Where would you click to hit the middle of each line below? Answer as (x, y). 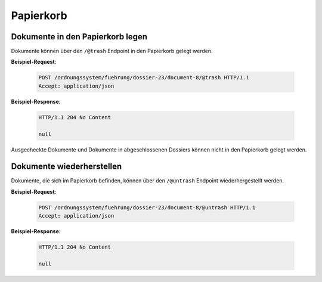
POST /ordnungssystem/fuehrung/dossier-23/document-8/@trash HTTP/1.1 (144, 78)
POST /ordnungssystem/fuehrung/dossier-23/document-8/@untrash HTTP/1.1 (147, 207)
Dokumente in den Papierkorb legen (79, 37)
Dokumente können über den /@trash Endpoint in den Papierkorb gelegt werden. (112, 51)
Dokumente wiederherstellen (66, 167)
